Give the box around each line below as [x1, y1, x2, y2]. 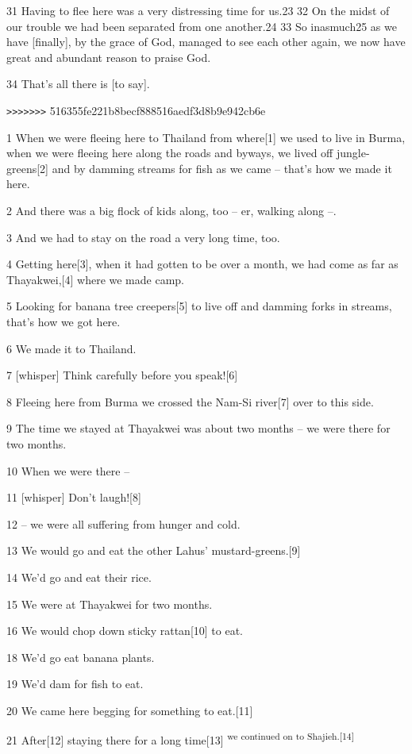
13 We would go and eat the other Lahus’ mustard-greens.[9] [6, 542, 301, 559]
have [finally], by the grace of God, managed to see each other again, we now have [6, 33, 406, 50]
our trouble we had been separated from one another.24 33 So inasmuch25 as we [6, 17, 397, 34]
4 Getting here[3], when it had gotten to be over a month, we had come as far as [6, 256, 399, 272]
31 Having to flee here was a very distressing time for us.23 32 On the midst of [6, 2, 390, 18]
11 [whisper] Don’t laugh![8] [6, 489, 141, 506]
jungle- [336, 144, 370, 161]
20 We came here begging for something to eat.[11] [6, 702, 253, 718]
